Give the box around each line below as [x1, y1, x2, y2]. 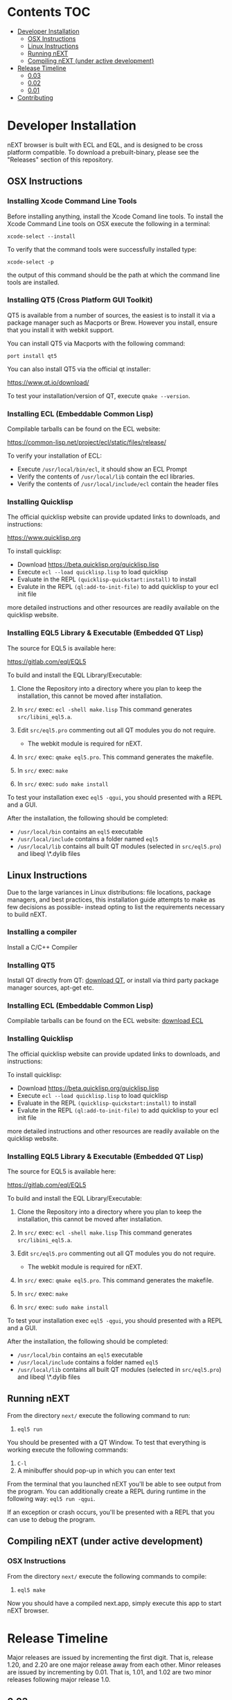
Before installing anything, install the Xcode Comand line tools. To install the [7, 212, 224, 221]
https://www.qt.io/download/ [7, 378, 89, 386]
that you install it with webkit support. [7, 325, 114, 334]
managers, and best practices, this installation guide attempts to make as [7, 895, 216, 904]
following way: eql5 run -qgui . [7, 1494, 96, 1502]
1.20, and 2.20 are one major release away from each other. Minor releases [7, 1660, 222, 1669]
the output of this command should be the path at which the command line [7, 271, 220, 279]
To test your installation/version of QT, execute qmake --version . [7, 391, 190, 400]
